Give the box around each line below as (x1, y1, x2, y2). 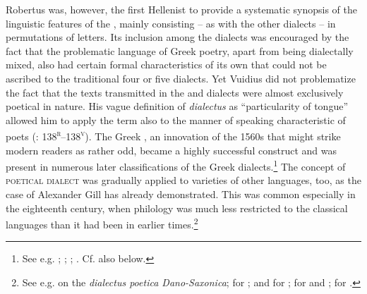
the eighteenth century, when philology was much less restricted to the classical (6, 200, 348, 215)
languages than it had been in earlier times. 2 (6, 215, 198, 231)
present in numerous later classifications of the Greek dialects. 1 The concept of (6, 157, 346, 173)
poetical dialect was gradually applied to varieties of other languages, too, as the (6, 173, 361, 188)
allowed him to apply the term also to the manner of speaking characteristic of (6, 112, 346, 127)
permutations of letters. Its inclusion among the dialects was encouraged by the (6, 30, 349, 44)
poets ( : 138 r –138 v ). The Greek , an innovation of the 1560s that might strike (6, 127, 341, 143)
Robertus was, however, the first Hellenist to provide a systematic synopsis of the (6, 2, 357, 16)
